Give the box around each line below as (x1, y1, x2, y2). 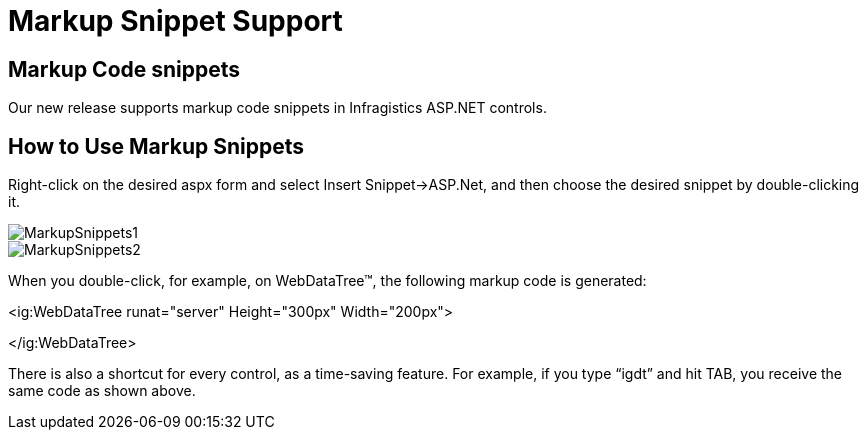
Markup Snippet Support (8, 4, 343, 38)
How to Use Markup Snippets (8, 133, 304, 159)
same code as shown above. (8, 382, 196, 400)
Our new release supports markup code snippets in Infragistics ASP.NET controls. (8, 99, 547, 117)
